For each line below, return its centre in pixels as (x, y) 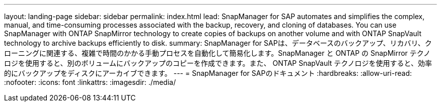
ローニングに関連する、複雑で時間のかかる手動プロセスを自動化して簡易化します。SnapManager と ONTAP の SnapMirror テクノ (217, 53)
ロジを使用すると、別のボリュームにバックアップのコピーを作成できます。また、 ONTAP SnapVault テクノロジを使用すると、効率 (218, 63)
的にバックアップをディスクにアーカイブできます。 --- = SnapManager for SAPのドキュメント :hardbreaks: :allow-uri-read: (208, 73)
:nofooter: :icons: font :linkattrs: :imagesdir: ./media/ (90, 82)
